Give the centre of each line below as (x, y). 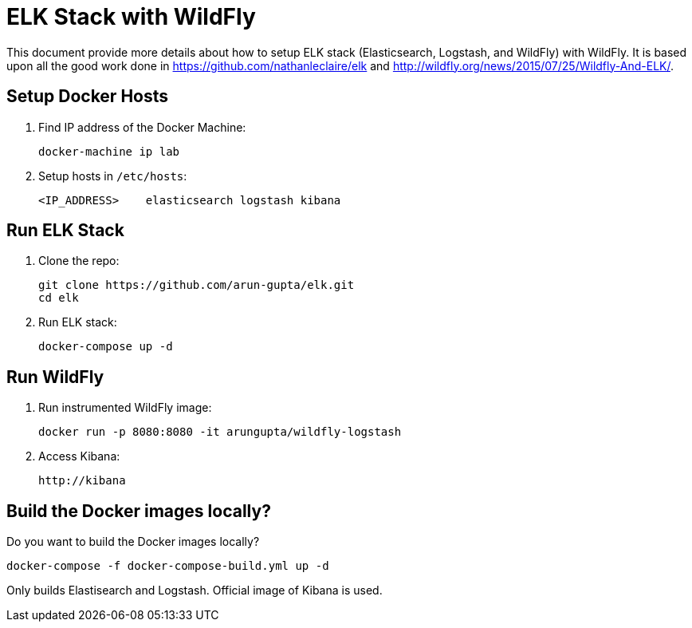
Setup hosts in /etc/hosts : (113, 176)
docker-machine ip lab (109, 151)
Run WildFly (55, 377)
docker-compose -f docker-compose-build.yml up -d (168, 566)
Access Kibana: (79, 456)
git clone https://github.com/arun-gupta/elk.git (197, 285)
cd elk (59, 298)
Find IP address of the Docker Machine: (142, 127)
